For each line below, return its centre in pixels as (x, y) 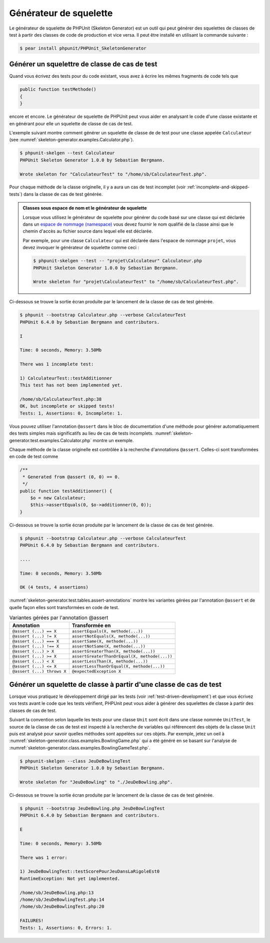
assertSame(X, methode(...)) (105, 641)
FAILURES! (32, 921)
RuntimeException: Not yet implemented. (70, 878)
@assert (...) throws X (39, 671)
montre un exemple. (113, 440)
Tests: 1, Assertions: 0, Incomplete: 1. (71, 413)
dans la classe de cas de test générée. (63, 194)
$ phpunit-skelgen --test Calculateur (67, 153)
